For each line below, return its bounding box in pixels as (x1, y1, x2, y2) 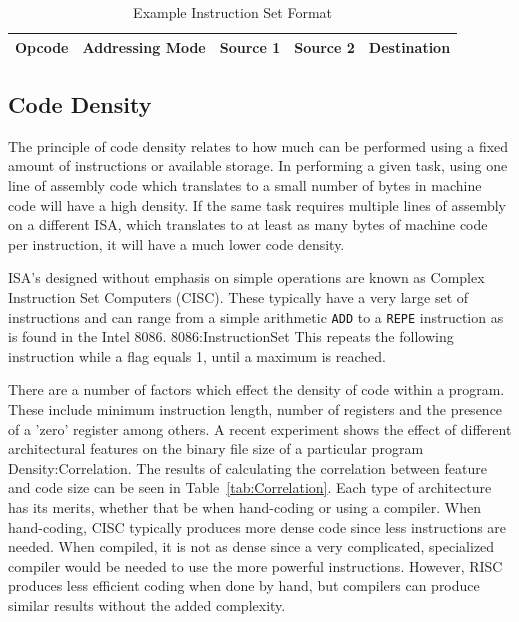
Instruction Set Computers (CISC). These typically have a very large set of (8, 287, 469, 308)
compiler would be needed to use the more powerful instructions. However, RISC (8, 555, 503, 576)
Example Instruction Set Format (133, 2, 333, 22)
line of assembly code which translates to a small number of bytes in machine (8, 175, 482, 196)
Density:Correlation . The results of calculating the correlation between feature (8, 457, 488, 478)
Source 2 (294, 36, 355, 57)
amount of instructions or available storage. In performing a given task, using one (8, 155, 508, 176)
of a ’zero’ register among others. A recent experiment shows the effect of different (8, 418, 512, 439)
